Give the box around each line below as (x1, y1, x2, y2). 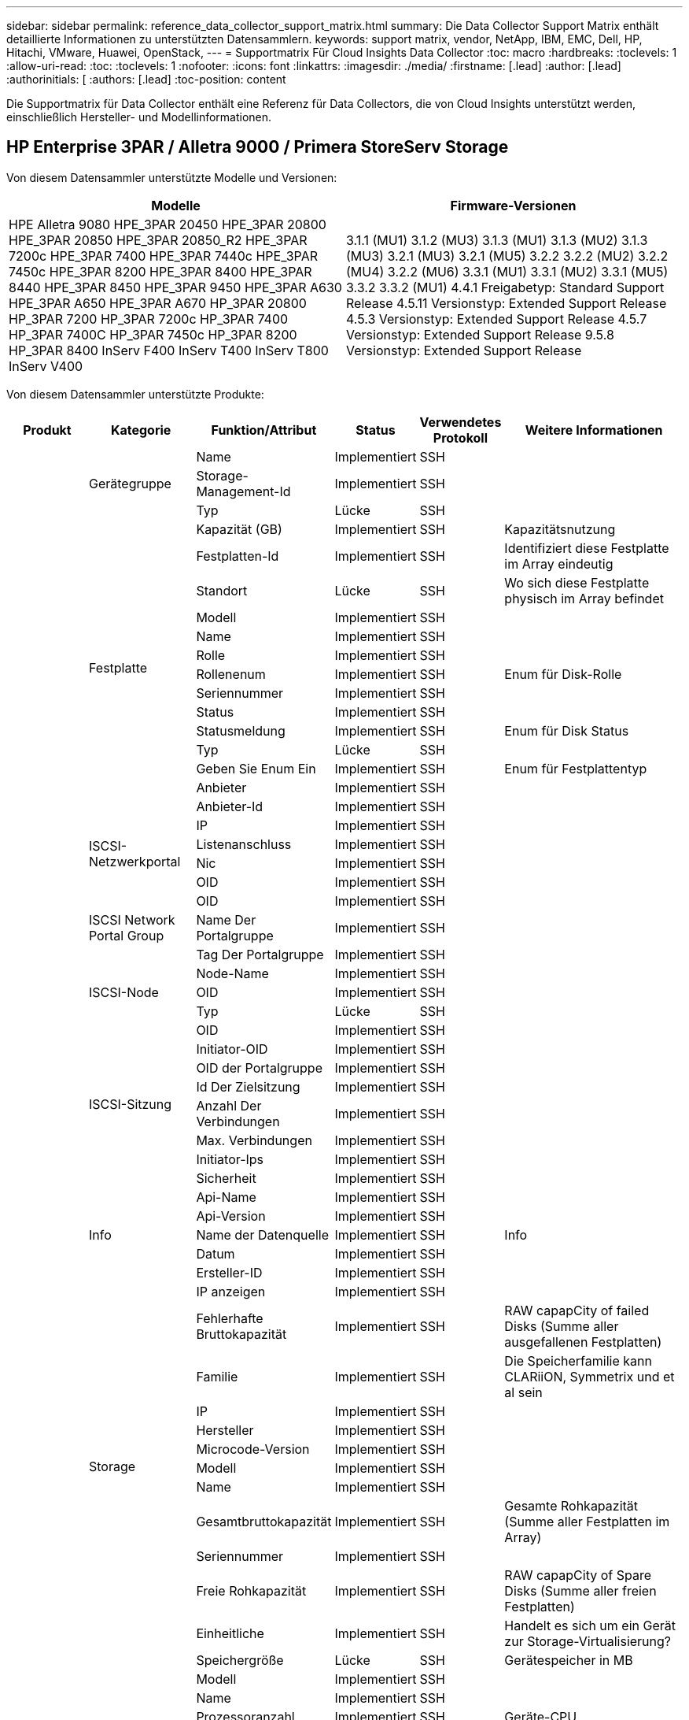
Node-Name (196, 965, 269, 981)
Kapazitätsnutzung (504, 521, 616, 537)
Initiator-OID (196, 1040, 268, 1057)
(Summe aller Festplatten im (504, 1513, 670, 1529)
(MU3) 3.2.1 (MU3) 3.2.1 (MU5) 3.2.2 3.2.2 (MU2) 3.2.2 (346, 247, 669, 264)
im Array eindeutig (504, 555, 613, 572)
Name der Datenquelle (196, 1226, 329, 1243)
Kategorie (110, 421, 171, 438)
